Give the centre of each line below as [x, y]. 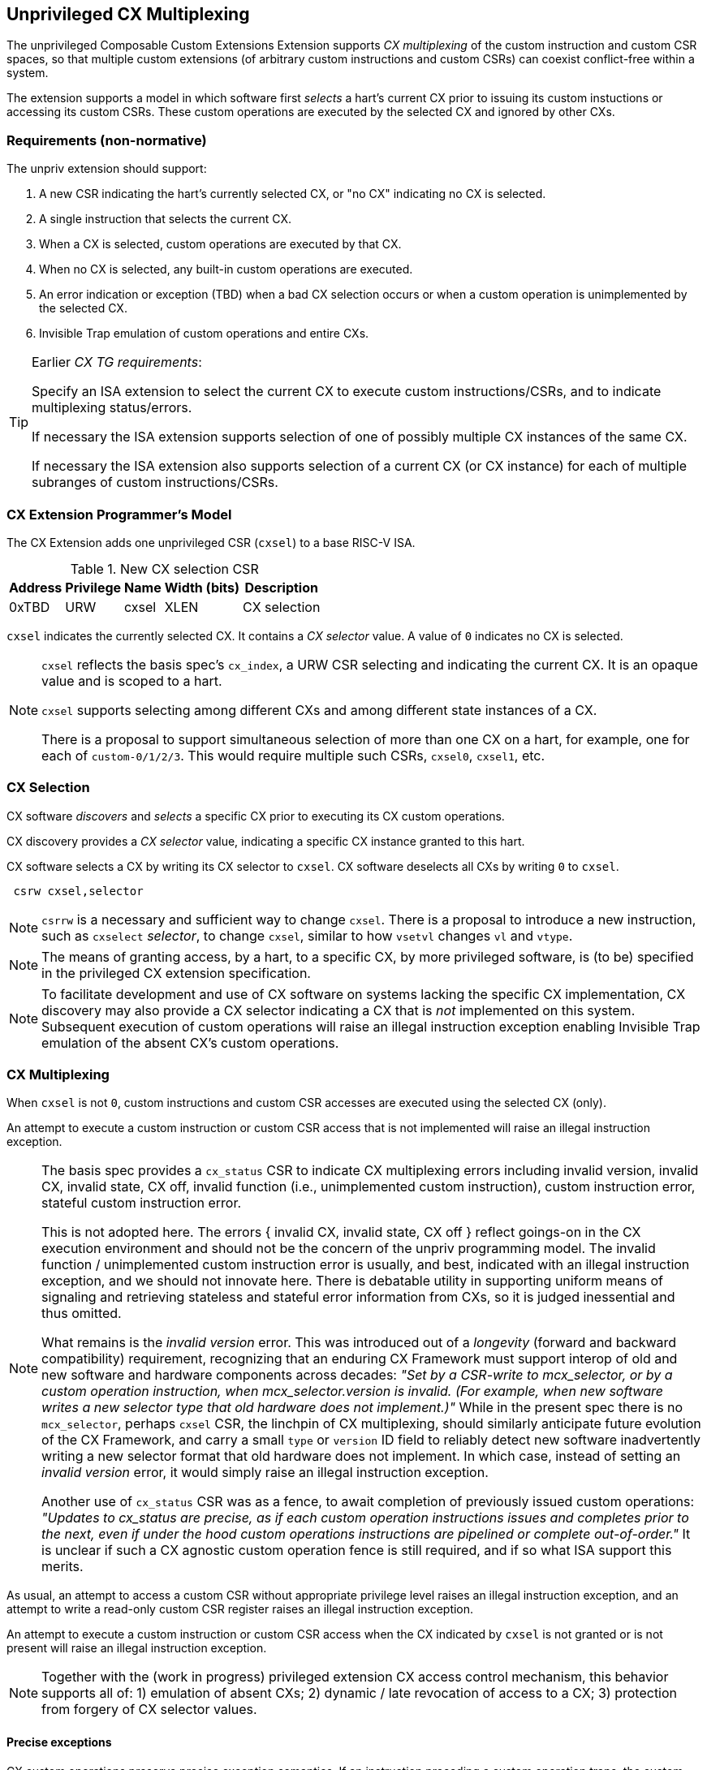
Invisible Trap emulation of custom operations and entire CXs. [204, 334]
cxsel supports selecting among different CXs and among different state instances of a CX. [319, 710]
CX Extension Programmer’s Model [119, 514]
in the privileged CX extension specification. [176, 973]
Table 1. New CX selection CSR [164, 568]
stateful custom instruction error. [142, 1203]
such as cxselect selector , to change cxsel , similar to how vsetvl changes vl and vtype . [307, 935]
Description [281, 587]
